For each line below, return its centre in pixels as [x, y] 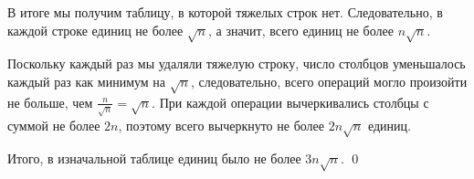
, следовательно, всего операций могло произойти [329, 81]
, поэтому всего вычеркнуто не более [221, 125]
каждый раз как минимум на [87, 81]
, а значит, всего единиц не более [300, 30]
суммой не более [54, 125]
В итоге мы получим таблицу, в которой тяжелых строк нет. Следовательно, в [225, 12]
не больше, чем [50, 102]
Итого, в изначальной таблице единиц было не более [154, 158]
